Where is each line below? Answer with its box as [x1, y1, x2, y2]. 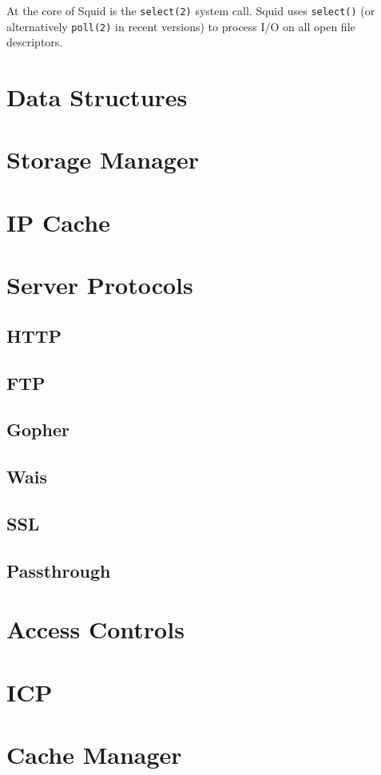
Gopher [6, 417, 69, 442]
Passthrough [6, 558, 111, 582]
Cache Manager [6, 738, 182, 771]
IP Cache [6, 205, 110, 238]
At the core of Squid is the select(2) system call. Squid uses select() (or [6, 2, 375, 18]
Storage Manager [6, 143, 199, 176]
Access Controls [6, 613, 185, 646]
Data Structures [6, 81, 188, 113]
